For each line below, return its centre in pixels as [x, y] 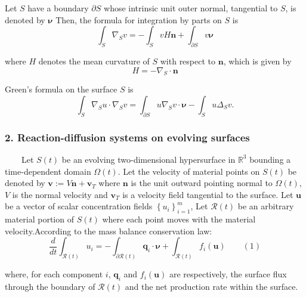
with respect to [188, 61]
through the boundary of [50, 286]
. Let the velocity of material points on [189, 171]
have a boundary [58, 8]
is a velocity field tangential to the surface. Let [208, 194]
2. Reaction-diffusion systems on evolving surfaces [127, 137]
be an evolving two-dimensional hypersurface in [149, 159]
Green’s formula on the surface [61, 89]
